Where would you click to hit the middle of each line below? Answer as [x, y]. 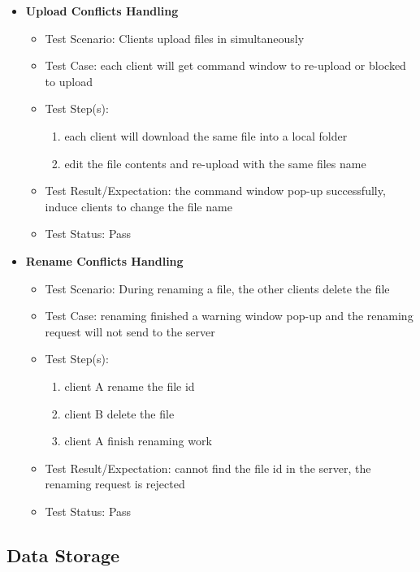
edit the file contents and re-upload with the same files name [215, 163]
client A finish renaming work [138, 441]
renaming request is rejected [115, 484]
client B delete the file [119, 413]
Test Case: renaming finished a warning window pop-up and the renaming [229, 316]
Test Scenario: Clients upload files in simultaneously [175, 38]
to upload [69, 81]
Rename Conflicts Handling [104, 260]
